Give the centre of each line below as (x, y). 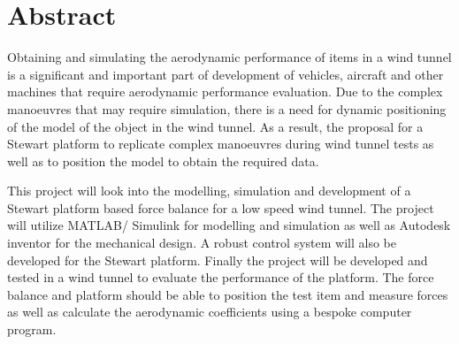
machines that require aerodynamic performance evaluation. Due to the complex (225, 92)
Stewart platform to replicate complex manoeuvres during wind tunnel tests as (221, 144)
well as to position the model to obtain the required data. (163, 161)
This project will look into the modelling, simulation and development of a (209, 191)
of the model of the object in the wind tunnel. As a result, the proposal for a (215, 126)
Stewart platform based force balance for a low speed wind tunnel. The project (221, 207)
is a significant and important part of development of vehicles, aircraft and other (226, 74)
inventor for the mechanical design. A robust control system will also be (202, 243)
